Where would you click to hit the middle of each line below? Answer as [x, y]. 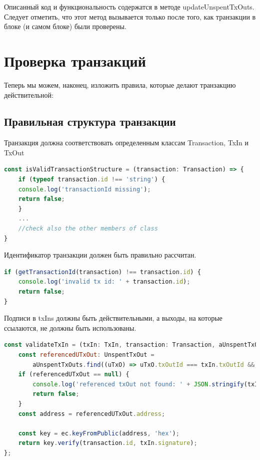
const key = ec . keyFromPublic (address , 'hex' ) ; [99, 433]
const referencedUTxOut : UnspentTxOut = [86, 355]
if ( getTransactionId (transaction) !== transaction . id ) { [102, 272]
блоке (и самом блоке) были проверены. [65, 26]
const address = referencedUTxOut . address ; [92, 414]
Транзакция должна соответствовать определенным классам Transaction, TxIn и [126, 143]
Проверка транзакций [75, 60]
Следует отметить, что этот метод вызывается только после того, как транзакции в [130, 16]
